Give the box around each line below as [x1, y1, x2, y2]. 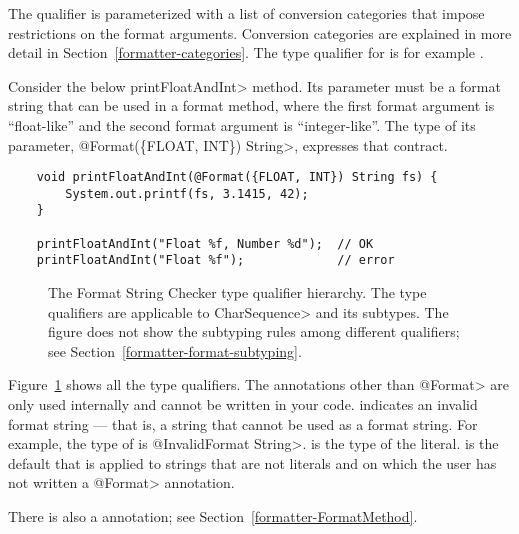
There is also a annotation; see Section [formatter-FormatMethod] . [8, 506, 418, 527]
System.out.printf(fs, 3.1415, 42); [65, 186, 309, 201]
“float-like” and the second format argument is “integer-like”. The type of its [8, 114, 476, 135]
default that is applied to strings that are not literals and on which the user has [8, 452, 497, 473]
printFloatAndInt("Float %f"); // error [36, 253, 395, 268]
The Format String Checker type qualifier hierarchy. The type [48, 282, 427, 303]
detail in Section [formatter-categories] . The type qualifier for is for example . [8, 42, 484, 63]
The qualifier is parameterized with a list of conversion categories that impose [8, 3, 485, 23]
